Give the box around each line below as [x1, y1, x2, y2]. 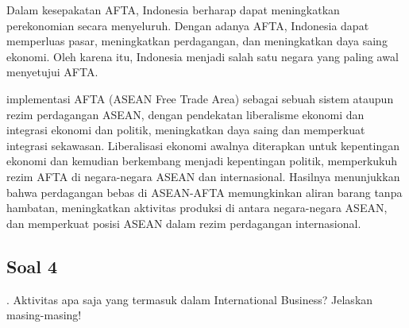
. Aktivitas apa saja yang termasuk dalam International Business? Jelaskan [6, 291, 373, 307]
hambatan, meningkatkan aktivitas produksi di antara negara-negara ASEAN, [6, 199, 388, 216]
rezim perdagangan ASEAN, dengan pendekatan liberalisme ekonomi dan [6, 106, 365, 122]
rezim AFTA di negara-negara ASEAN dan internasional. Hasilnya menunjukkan [6, 168, 400, 184]
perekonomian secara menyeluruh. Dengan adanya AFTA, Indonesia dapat [6, 17, 369, 33]
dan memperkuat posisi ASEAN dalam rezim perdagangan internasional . [6, 214, 361, 231]
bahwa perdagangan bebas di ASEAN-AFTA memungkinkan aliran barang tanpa [6, 183, 403, 200]
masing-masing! [6, 307, 82, 323]
